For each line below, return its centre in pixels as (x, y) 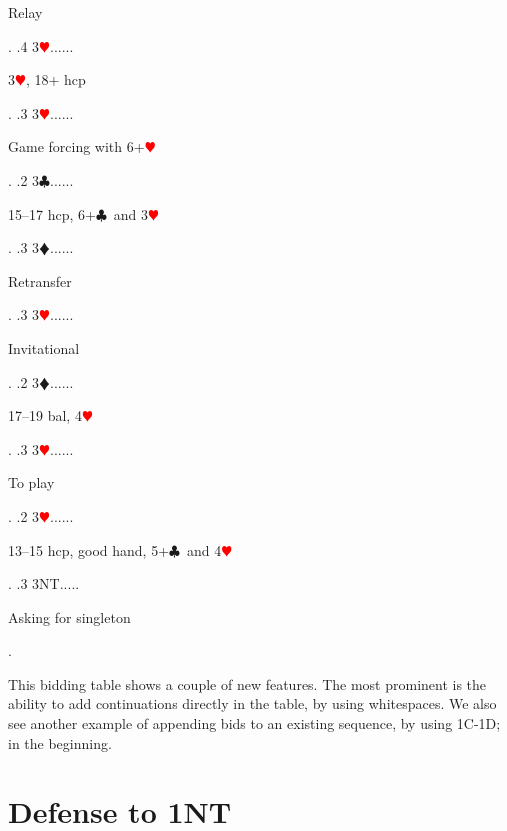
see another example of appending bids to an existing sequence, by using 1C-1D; (254, 723)
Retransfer (40, 280)
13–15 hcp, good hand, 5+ (89, 549)
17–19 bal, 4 (45, 415)
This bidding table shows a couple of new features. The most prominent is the (247, 683)
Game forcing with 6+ (76, 146)
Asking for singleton (69, 616)
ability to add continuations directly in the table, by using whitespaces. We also (252, 703)
